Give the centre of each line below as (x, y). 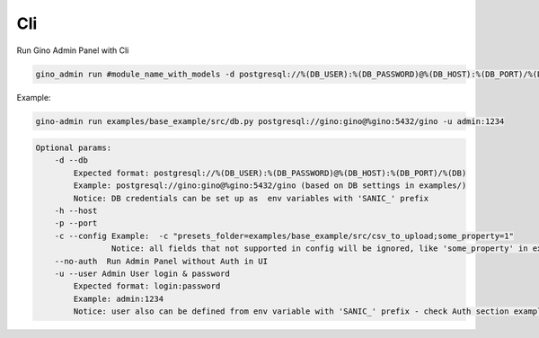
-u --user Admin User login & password (142, 273)
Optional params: (74, 148)
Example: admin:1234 (119, 298)
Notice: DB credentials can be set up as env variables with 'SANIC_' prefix (251, 198)
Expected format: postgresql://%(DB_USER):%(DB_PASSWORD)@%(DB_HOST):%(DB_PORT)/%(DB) (270, 173)
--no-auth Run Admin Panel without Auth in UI (161, 261)
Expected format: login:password (147, 286)
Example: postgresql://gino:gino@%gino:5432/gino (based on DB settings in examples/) (270, 186)
